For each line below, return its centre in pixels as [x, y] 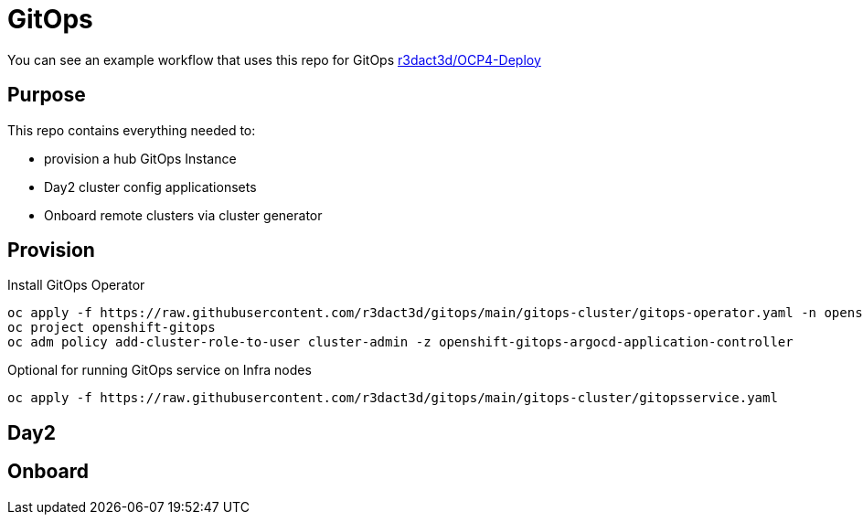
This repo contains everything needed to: [132, 130]
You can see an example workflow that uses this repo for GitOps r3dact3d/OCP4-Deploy [274, 59]
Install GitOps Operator [76, 285]
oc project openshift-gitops [112, 328]
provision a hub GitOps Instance [140, 158]
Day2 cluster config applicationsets [150, 186]
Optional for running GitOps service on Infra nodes [160, 370]
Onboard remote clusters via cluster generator [183, 215]
